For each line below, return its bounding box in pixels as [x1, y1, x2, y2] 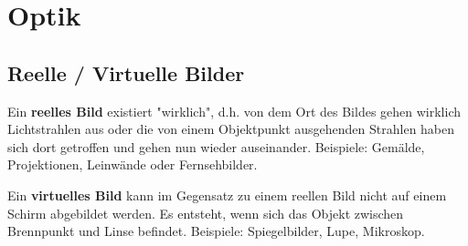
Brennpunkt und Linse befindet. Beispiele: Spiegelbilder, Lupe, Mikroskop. [7, 221, 425, 241]
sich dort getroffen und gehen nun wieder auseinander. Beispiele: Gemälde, [7, 137, 425, 156]
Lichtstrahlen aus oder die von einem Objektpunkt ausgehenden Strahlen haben [7, 119, 455, 138]
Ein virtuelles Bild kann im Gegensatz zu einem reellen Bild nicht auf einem [7, 185, 447, 204]
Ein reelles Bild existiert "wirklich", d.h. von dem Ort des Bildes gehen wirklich [7, 101, 462, 120]
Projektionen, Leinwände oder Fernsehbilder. [7, 155, 258, 174]
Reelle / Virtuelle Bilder [7, 58, 245, 87]
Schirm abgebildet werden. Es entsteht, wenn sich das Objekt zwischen [7, 203, 404, 222]
